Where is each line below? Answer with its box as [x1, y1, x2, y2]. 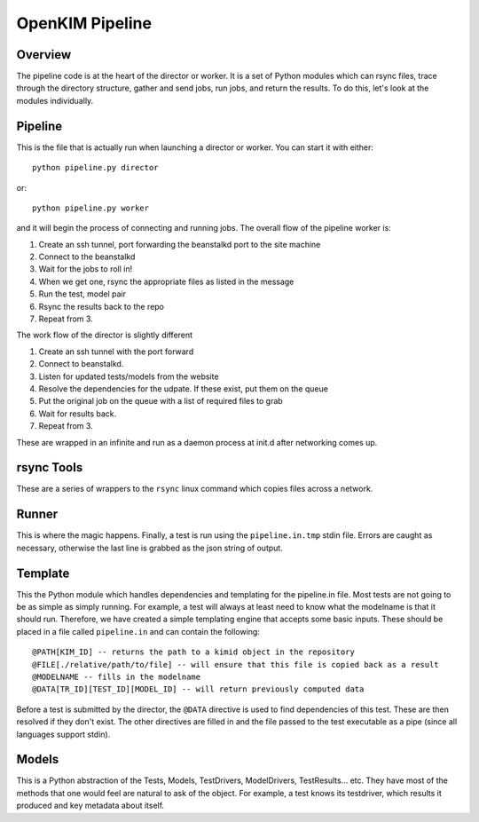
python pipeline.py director [32, 162, 159, 173]
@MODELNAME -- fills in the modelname [32, 672, 201, 683]
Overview [16, 47, 72, 62]
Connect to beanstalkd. [38, 359, 124, 369]
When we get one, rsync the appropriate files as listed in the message [38, 276, 294, 287]
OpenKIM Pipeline [16, 13, 153, 33]
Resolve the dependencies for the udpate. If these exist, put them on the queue [38, 383, 328, 394]
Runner [16, 507, 59, 522]
